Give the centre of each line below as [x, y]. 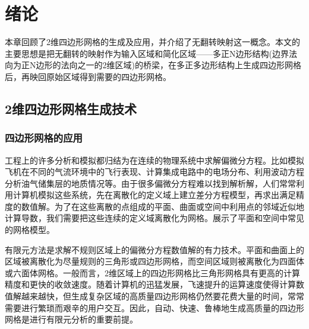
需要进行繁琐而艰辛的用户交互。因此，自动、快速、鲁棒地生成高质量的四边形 [154, 307]
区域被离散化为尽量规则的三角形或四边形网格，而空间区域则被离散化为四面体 [154, 261]
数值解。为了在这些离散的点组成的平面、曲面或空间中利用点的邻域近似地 [163, 206]
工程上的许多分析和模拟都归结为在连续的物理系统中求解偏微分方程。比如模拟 [154, 160]
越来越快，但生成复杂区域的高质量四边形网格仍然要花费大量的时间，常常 [163, 296]
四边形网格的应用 [44, 138]
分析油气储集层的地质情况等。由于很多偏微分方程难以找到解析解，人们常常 [150, 183]
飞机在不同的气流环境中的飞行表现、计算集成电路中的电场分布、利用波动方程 [154, 172]
